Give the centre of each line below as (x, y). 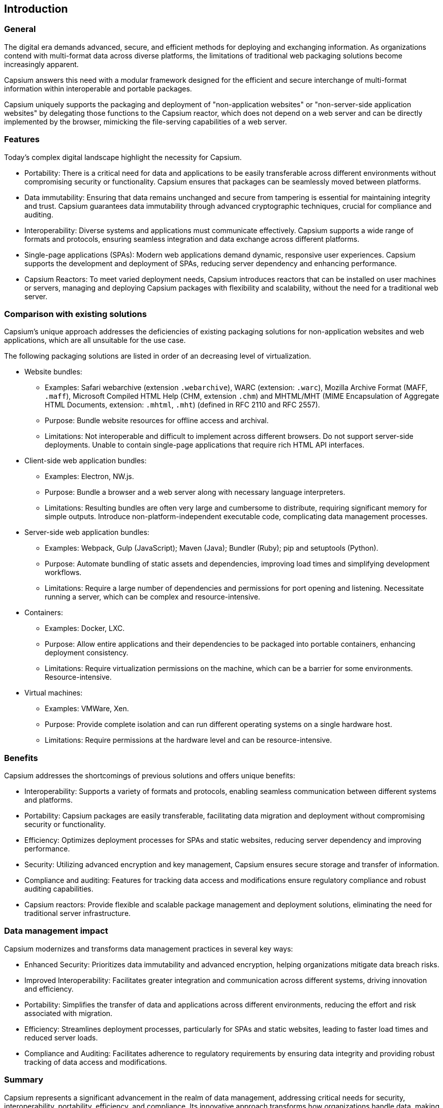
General (20, 29)
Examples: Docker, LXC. (85, 628)
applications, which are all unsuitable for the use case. (95, 340)
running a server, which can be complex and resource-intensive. (153, 597)
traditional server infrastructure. (78, 913)
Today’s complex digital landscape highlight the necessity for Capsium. (123, 157)
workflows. (63, 573)
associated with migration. (69, 1013)
